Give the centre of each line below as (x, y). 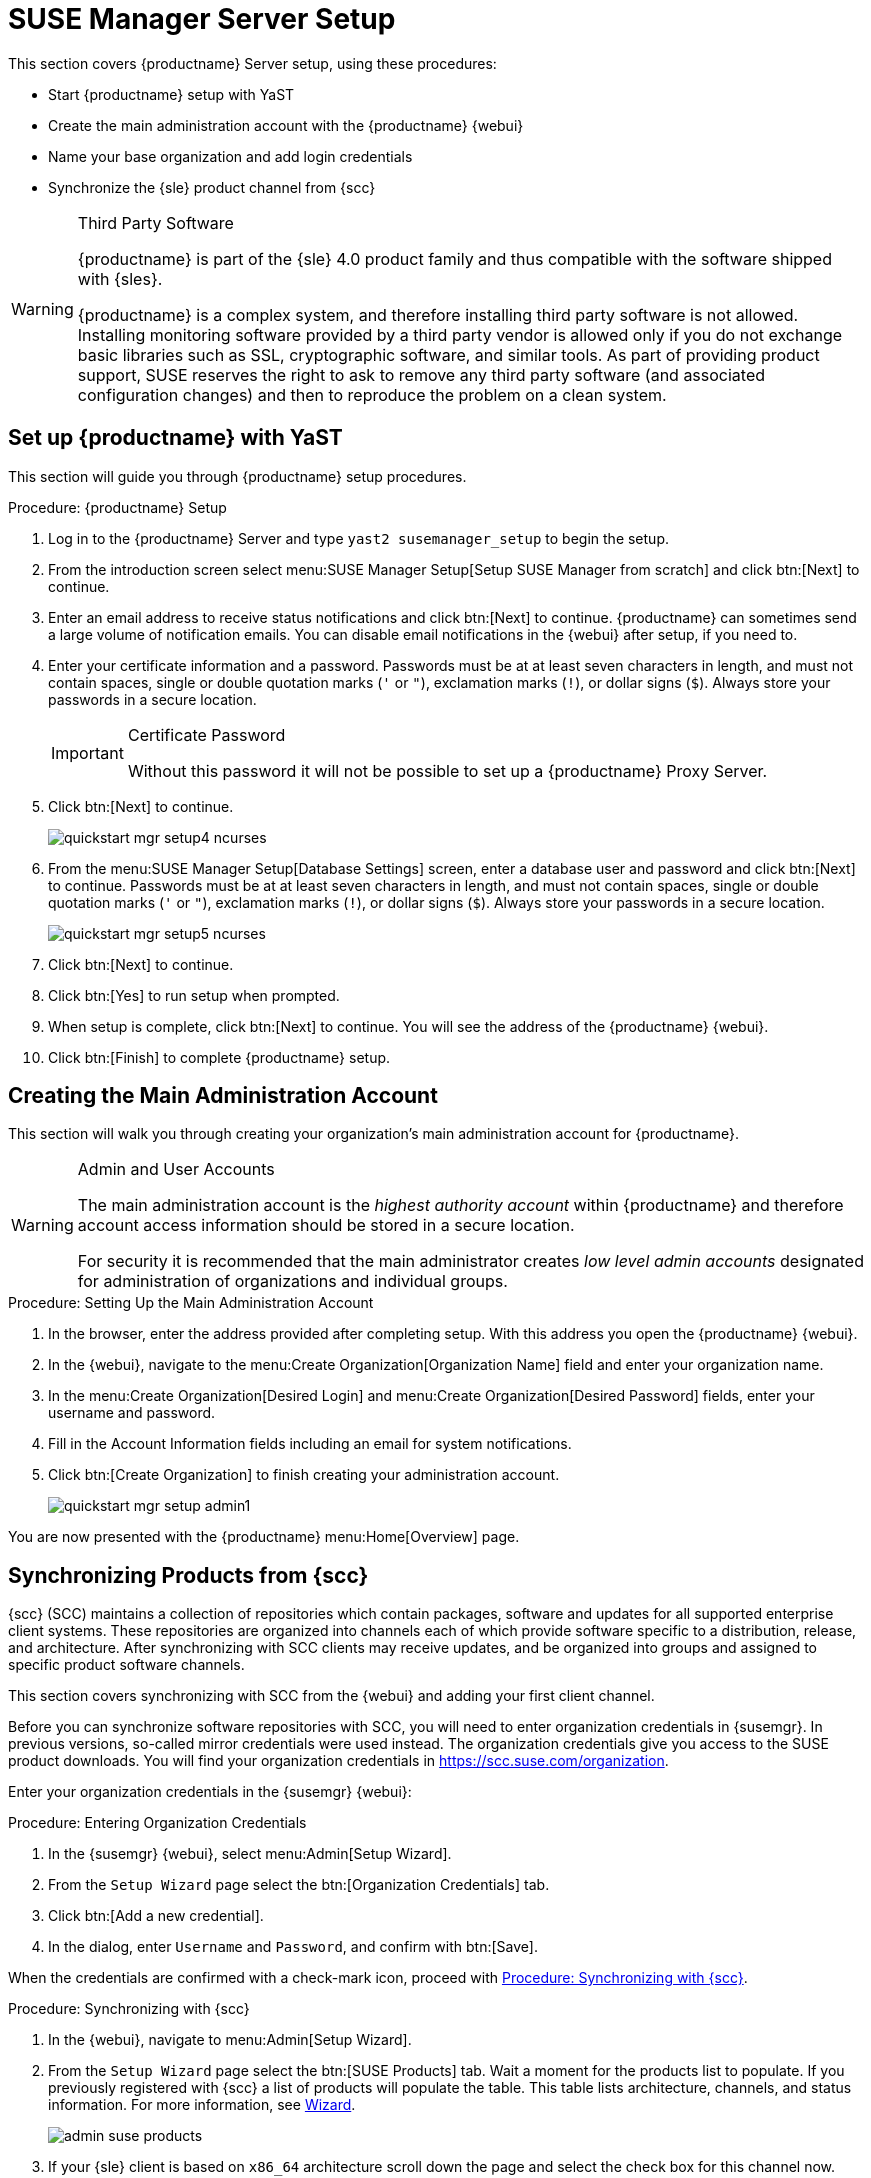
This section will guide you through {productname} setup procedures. (237, 476)
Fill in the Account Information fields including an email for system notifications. (310, 1444)
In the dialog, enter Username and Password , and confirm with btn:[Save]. (293, 1947)
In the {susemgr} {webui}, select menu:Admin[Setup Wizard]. (250, 1854)
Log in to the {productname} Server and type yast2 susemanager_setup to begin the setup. (358, 538)
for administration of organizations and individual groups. (292, 1281)
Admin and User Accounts (176, 1169)
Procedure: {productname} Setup (117, 507)
